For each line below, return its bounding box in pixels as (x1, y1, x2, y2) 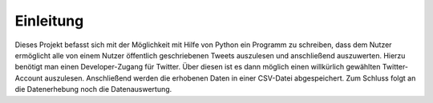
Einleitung (14, 12, 84, 30)
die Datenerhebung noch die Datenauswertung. (14, 85, 172, 94)
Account (14, 73, 43, 83)
